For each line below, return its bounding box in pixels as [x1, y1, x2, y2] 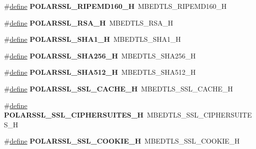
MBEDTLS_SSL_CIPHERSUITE [147, 110, 252, 120]
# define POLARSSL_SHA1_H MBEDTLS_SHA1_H [4, 34, 181, 44]
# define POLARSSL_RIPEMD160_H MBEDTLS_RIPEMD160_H [4, 1, 227, 11]
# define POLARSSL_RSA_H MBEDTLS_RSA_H [4, 17, 173, 28]
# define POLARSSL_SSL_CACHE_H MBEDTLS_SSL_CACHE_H [4, 83, 233, 93]
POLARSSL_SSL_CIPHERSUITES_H [4, 110, 144, 120]
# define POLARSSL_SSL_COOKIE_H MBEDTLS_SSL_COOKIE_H [4, 136, 240, 146]
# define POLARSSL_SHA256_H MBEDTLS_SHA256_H [4, 50, 196, 60]
